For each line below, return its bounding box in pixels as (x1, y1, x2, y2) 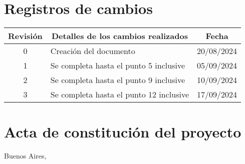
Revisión (8, 30, 43, 42)
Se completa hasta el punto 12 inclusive (50, 88, 189, 100)
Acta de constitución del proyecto (4, 121, 241, 142)
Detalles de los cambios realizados (51, 30, 188, 42)
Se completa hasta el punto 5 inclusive (50, 59, 185, 71)
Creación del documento (50, 45, 135, 57)
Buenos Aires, (4, 150, 47, 161)
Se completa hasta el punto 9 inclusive (50, 74, 185, 86)
